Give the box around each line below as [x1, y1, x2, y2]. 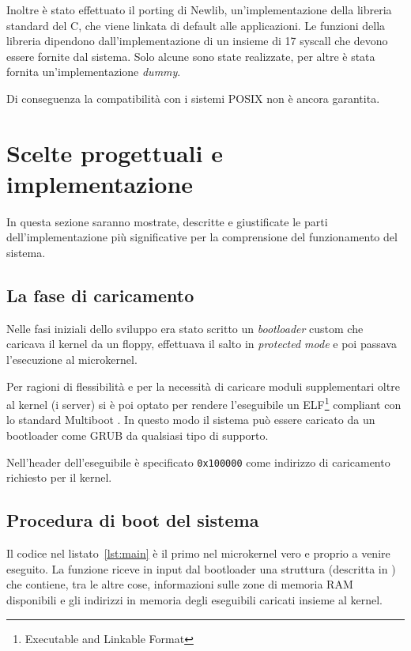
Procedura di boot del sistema [6, 508, 259, 532]
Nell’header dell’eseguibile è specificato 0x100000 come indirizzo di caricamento [6, 453, 390, 470]
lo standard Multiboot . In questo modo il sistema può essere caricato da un [6, 411, 375, 428]
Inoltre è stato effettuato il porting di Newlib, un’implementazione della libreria [6, 2, 392, 17]
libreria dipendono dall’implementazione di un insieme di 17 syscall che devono [6, 32, 388, 49]
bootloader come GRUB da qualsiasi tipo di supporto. [6, 427, 269, 444]
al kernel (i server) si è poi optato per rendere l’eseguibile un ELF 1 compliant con [6, 394, 402, 412]
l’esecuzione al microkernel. [6, 351, 138, 368]
